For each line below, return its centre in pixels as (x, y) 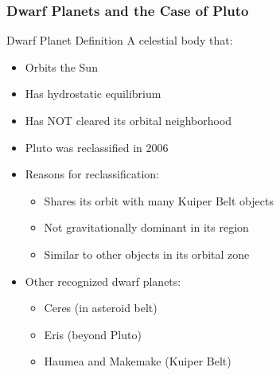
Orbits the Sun (61, 66)
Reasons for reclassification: (92, 174)
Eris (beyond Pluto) (93, 334)
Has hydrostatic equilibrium (93, 94)
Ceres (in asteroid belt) (101, 308)
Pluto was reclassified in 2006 (97, 147)
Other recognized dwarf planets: (103, 281)
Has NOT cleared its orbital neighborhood (128, 120)
